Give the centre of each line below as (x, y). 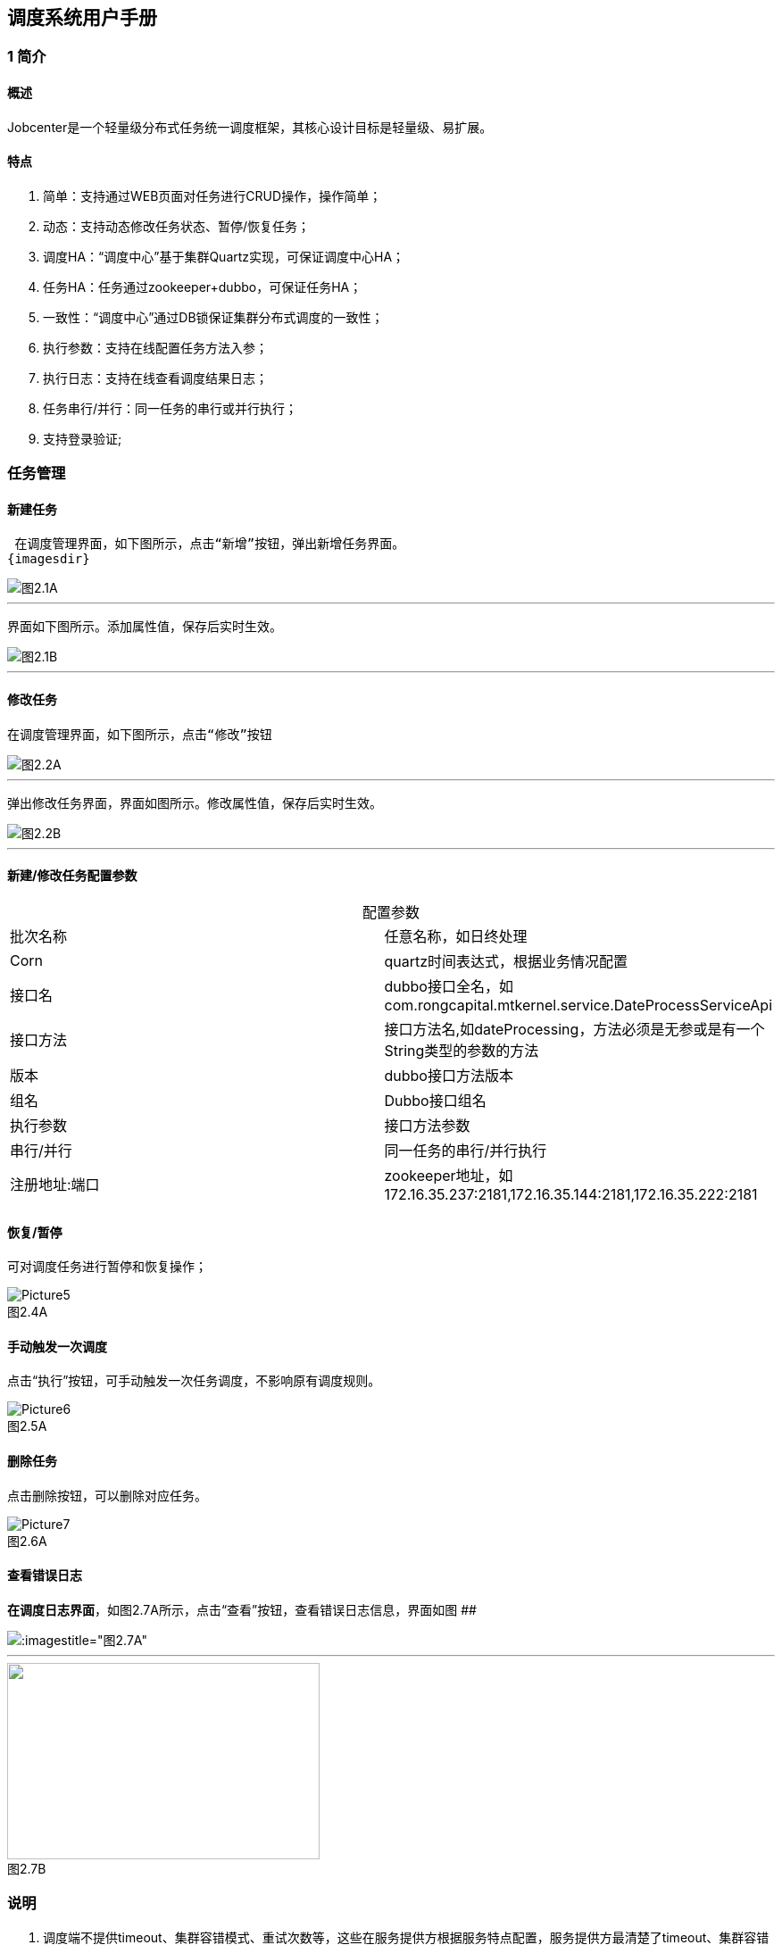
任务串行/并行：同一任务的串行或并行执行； (171, 408)
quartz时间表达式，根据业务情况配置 (506, 961)
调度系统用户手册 (82, 17)
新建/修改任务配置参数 (72, 876)
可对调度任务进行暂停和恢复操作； (107, 1267)
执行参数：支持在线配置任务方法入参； (155, 347)
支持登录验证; (83, 438)
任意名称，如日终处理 (456, 936)
